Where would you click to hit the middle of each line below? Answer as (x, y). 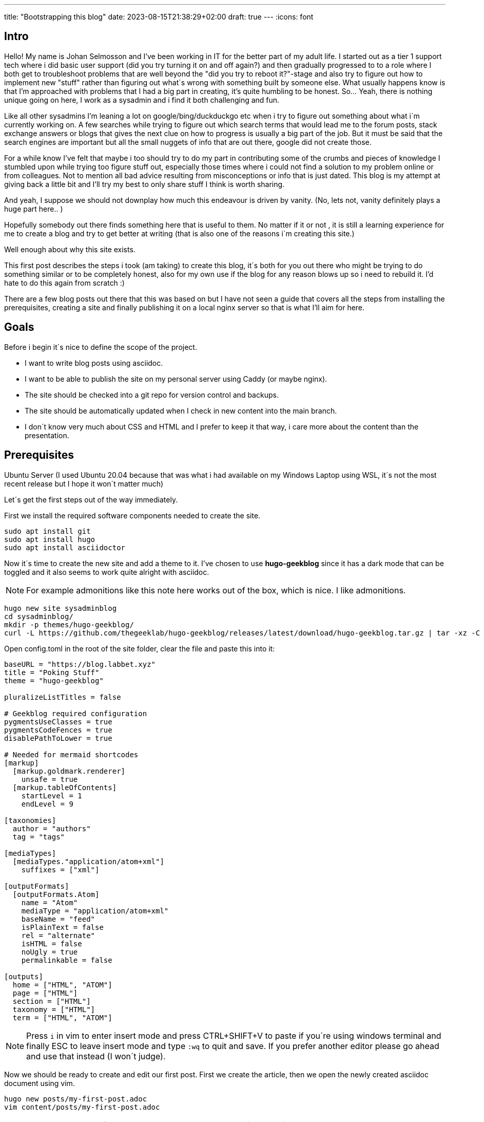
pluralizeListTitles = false (63, 697)
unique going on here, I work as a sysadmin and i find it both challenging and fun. (142, 100)
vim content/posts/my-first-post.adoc (82, 1107)
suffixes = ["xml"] (60, 869)
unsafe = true (50, 779)
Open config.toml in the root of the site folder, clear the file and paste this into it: (140, 648)
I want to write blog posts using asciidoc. (94, 363)
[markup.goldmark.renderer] (69, 771)
